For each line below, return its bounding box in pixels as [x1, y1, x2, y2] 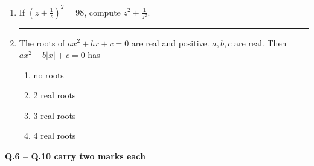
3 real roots [33, 109, 76, 121]
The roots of [19, 36, 65, 49]
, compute [84, 5, 121, 18]
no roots [33, 68, 64, 81]
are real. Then [234, 36, 287, 49]
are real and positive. [131, 36, 210, 49]
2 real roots [33, 89, 76, 101]
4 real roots [33, 129, 76, 142]
